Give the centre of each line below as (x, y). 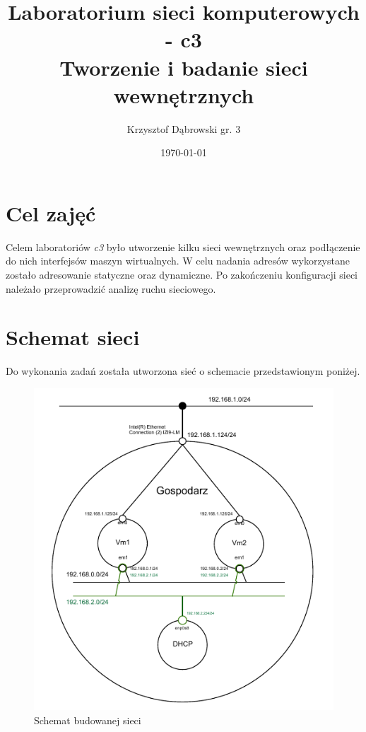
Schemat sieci (73, 337)
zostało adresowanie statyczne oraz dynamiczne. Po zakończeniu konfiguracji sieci (182, 274)
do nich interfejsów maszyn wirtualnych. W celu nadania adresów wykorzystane (178, 261)
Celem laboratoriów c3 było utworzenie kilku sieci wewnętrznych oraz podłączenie (183, 246)
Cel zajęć (51, 213)
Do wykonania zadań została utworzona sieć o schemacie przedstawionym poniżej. (183, 371)
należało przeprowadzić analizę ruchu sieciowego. (111, 288)
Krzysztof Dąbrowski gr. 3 (184, 128)
